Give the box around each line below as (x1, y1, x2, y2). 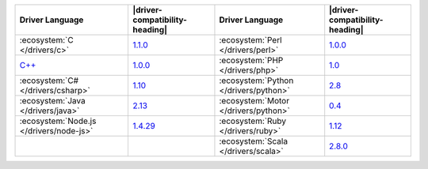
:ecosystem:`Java (19, 96, 86, 106)
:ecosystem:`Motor (219, 96, 289, 106)
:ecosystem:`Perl (219, 35, 282, 45)
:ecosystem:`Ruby (219, 115, 287, 126)
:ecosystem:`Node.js (19, 115, 97, 126)
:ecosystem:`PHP (219, 55, 284, 66)
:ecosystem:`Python (219, 75, 294, 86)
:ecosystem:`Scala (219, 136, 289, 146)
